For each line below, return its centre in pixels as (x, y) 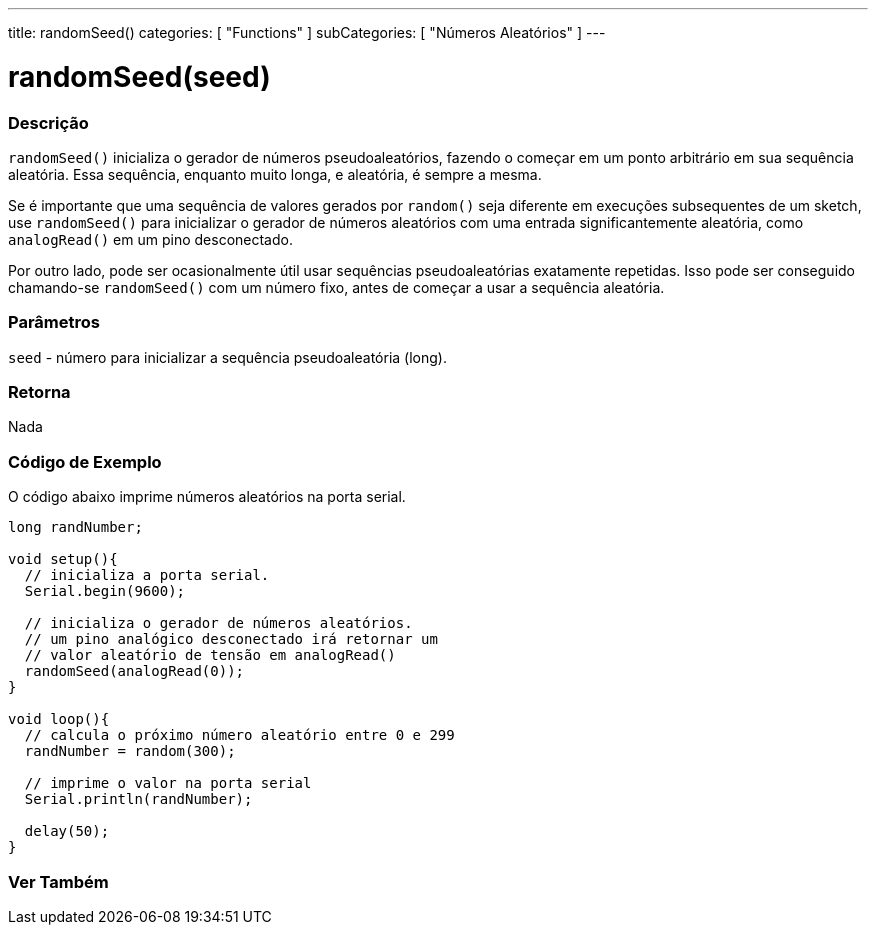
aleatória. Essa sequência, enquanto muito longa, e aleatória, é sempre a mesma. (275, 174)
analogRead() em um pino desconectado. (150, 239)
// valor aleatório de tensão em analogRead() (210, 655)
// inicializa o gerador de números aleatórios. (218, 623)
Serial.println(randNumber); (138, 799)
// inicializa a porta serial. (147, 575)
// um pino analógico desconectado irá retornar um (231, 639)
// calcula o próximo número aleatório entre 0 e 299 (239, 735)
